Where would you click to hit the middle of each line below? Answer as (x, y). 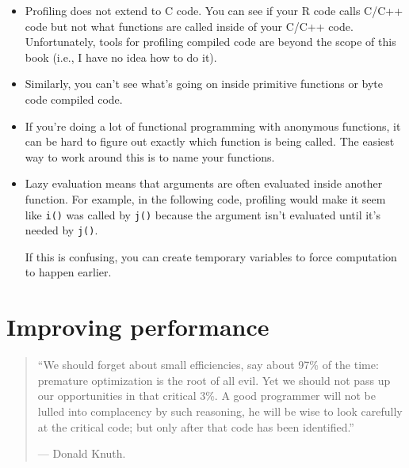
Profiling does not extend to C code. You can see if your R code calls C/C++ (214, 10)
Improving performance (138, 327)
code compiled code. (74, 99)
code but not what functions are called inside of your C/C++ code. (189, 26)
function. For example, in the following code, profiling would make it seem (205, 198)
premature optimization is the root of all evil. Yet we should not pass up (214, 380)
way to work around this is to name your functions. (150, 156)
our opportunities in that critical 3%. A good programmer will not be (206, 396)
